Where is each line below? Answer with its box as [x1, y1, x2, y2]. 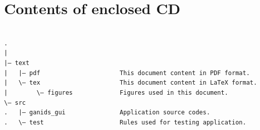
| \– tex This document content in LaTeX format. [4, 79, 257, 87]
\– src [4, 99, 26, 106]
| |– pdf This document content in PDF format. [4, 69, 250, 77]
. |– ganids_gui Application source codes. [4, 109, 211, 116]
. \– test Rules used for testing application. [4, 118, 246, 126]
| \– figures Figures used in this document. [4, 89, 228, 96]
